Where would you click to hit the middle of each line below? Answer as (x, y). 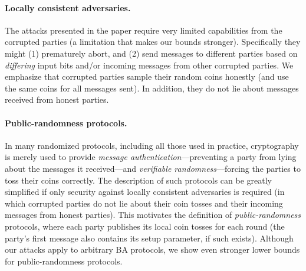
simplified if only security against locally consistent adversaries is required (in (145, 192)
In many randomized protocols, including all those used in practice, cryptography (152, 145)
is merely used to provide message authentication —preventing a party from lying (151, 157)
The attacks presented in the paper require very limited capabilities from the (144, 30)
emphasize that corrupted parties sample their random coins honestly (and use (147, 76)
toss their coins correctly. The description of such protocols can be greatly (138, 180)
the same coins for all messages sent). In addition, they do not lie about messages (152, 88)
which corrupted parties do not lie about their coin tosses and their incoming (144, 203)
